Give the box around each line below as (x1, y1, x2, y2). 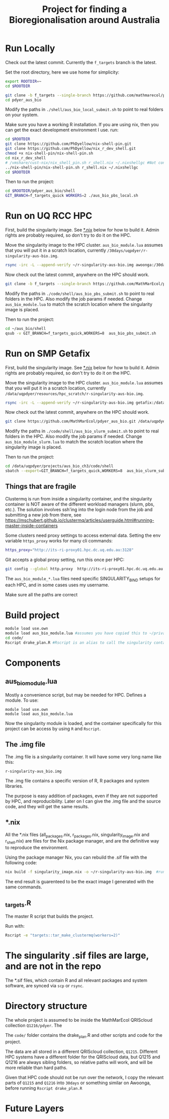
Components (5, 657, 61, 669)
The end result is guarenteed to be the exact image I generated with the (5, 879, 154, 885)
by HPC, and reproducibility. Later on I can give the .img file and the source (5, 798, 161, 804)
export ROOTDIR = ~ (5, 79, 42, 84)
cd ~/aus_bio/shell (5, 326, 46, 331)
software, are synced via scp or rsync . (5, 982, 84, 988)
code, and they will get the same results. (5, 803, 90, 809)
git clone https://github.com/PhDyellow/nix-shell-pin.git (5, 141, 132, 147)
